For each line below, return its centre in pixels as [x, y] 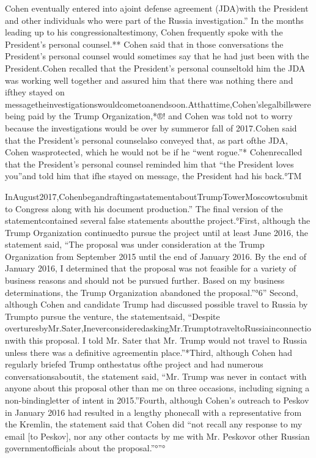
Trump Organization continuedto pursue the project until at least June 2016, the [156, 232]
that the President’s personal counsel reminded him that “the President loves [149, 164]
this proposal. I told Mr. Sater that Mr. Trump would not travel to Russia [168, 340]
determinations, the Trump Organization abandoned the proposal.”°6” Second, [152, 292]
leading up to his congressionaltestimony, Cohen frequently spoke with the [144, 32]
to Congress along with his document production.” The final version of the [144, 208]
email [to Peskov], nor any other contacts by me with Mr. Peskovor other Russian [157, 436]
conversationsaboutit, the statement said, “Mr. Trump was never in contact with [156, 376]
